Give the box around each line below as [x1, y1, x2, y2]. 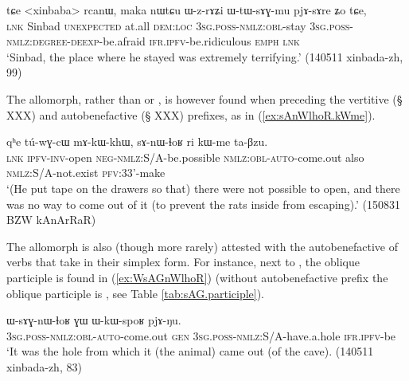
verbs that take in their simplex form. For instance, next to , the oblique [6, 253, 360, 270]
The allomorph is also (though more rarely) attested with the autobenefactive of [6, 238, 398, 254]
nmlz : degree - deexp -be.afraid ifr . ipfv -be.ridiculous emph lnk [6, 33, 300, 49]
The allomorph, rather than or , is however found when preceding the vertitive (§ [6, 90, 403, 107]
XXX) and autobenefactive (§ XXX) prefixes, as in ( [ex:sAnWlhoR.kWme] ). [6, 106, 376, 123]
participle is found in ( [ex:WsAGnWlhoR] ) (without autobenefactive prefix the [6, 269, 388, 285]
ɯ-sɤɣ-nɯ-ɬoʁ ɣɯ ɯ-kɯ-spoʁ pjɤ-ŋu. [6, 312, 181, 328]
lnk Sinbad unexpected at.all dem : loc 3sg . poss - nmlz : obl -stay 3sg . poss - [6, 17, 354, 33]
